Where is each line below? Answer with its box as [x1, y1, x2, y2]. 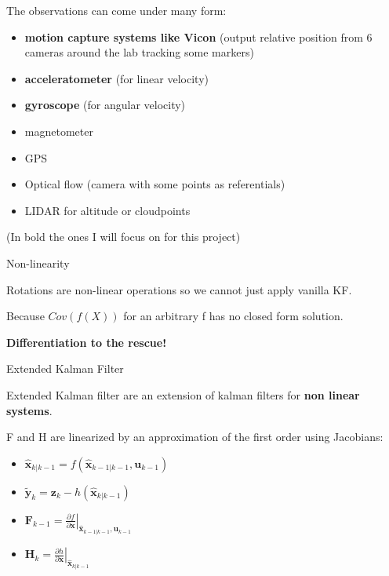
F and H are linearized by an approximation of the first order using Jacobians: [6, 428, 384, 445]
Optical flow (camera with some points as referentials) [24, 176, 285, 192]
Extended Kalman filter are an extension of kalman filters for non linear [6, 386, 360, 403]
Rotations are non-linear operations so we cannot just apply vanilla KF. [6, 281, 352, 297]
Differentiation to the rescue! [6, 334, 167, 350]
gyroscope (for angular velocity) [24, 97, 186, 113]
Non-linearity [6, 254, 70, 271]
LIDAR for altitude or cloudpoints [24, 202, 191, 218]
